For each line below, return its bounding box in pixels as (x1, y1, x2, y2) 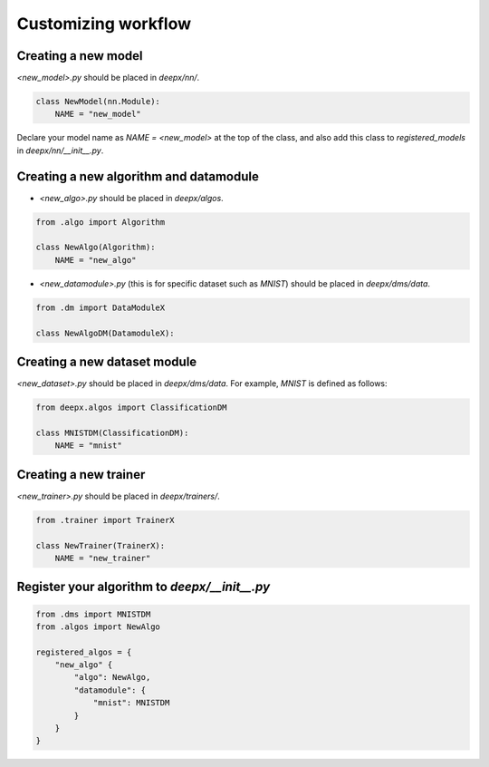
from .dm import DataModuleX (35, 302, 166, 313)
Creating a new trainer (16, 467, 146, 482)
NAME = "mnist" (54, 441, 122, 451)
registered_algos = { (35, 646, 132, 657)
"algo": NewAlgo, (73, 672, 151, 683)
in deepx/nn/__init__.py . (16, 145, 104, 156)
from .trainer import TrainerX (35, 515, 176, 525)
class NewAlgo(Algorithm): (35, 242, 156, 253)
